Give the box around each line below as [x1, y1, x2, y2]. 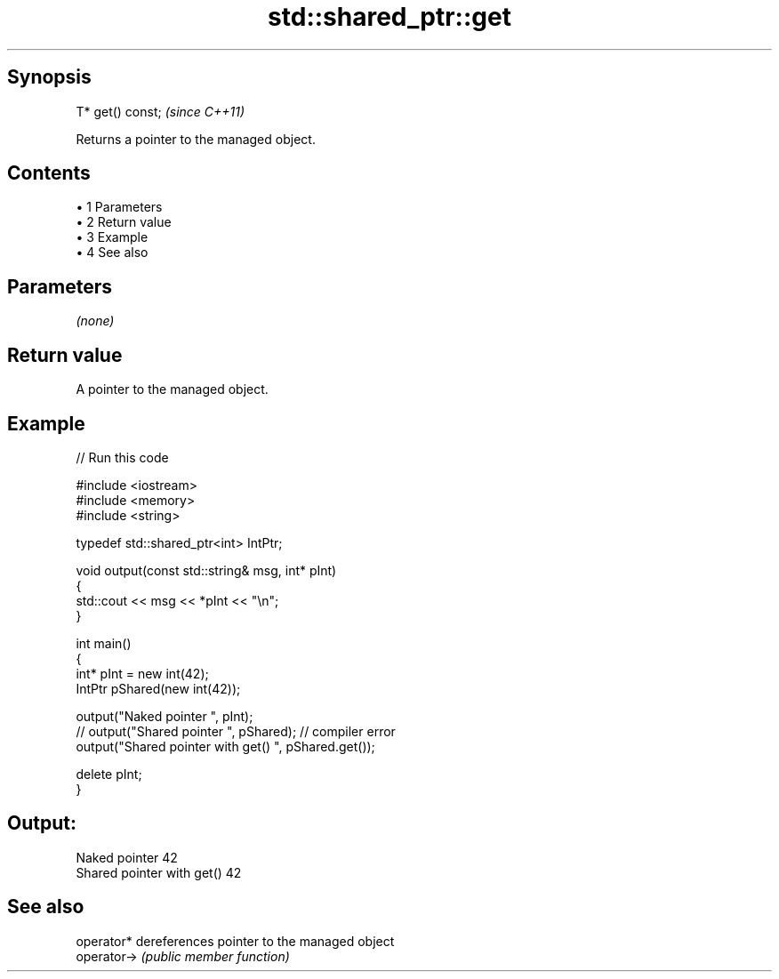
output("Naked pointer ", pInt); [76, 708, 253, 724]
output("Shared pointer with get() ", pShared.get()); [76, 738, 375, 754]
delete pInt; [76, 766, 142, 782]
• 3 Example [76, 229, 149, 245]
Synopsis [7, 66, 92, 89]
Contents [7, 162, 91, 185]
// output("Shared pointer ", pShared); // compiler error [76, 723, 396, 739]
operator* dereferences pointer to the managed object [76, 933, 395, 949]
